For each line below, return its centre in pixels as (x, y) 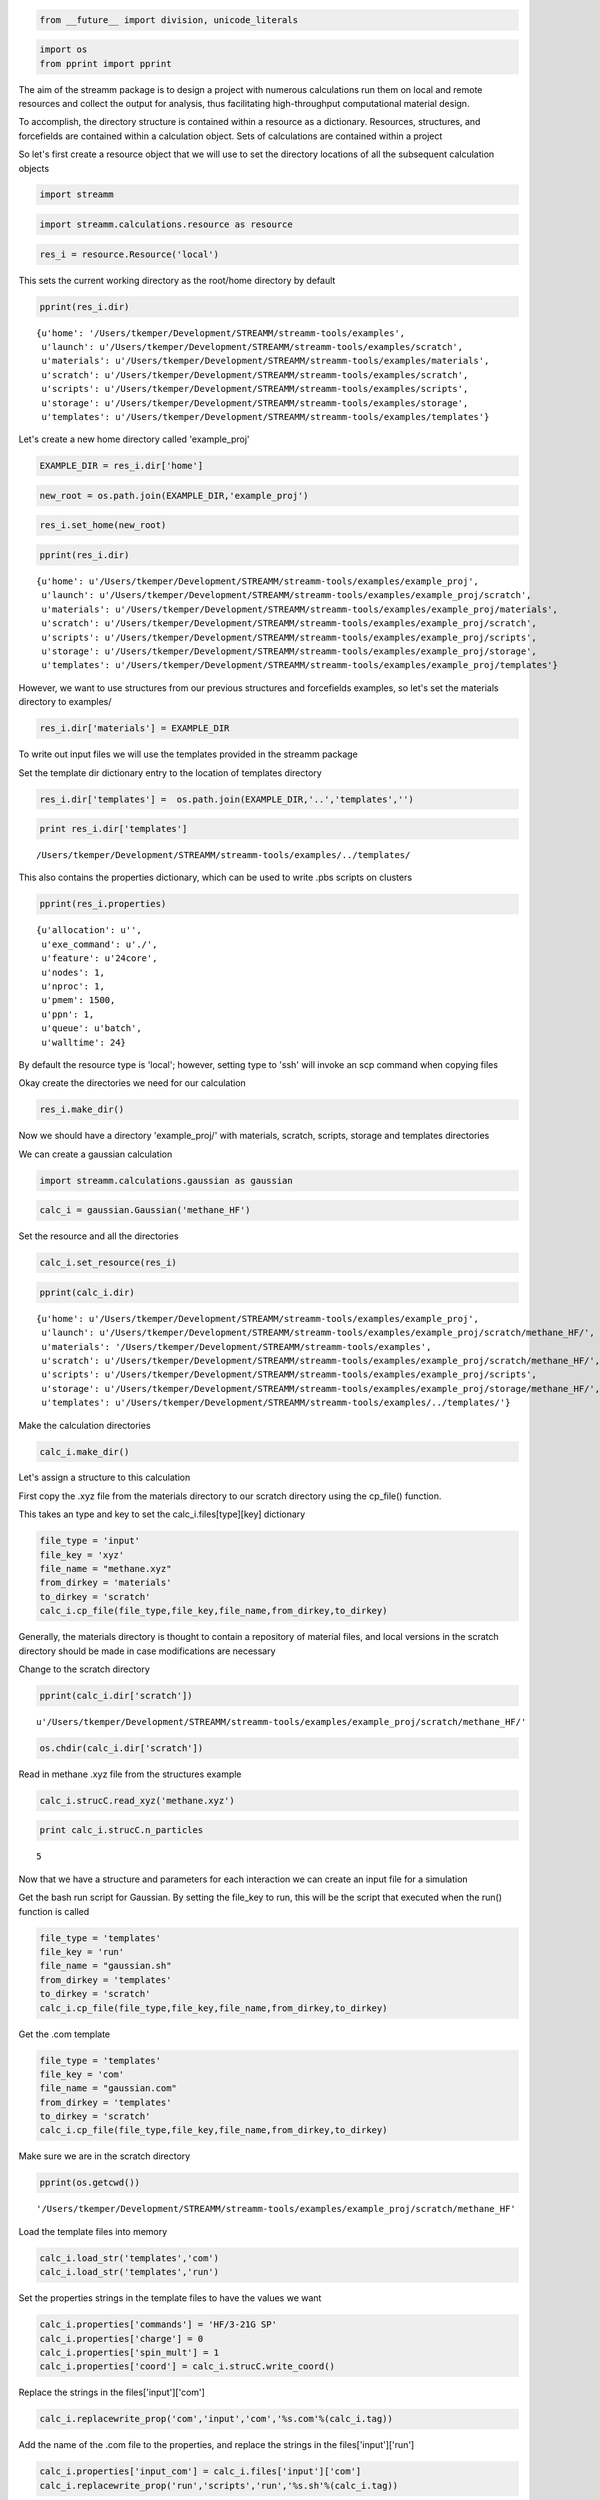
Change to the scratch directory (84, 1669)
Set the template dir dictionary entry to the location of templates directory (170, 772)
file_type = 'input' (89, 1541)
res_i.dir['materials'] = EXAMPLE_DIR (134, 728)
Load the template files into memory (93, 2231)
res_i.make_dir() (82, 1109)
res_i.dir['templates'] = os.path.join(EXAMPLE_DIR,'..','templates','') (227, 799)
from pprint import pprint (105, 63)
